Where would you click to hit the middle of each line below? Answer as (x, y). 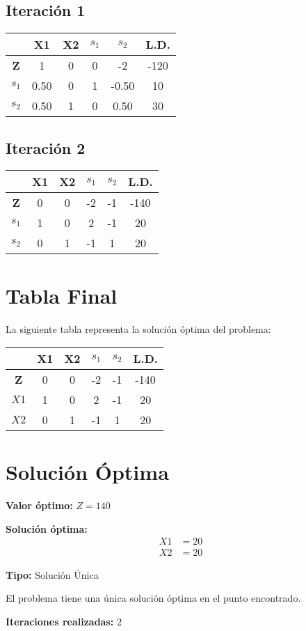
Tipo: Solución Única (52, 574)
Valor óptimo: (39, 505)
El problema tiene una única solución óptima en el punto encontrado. (153, 598)
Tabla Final (62, 295)
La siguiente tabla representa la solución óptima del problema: (138, 328)
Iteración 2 (46, 147)
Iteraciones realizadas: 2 (64, 621)
